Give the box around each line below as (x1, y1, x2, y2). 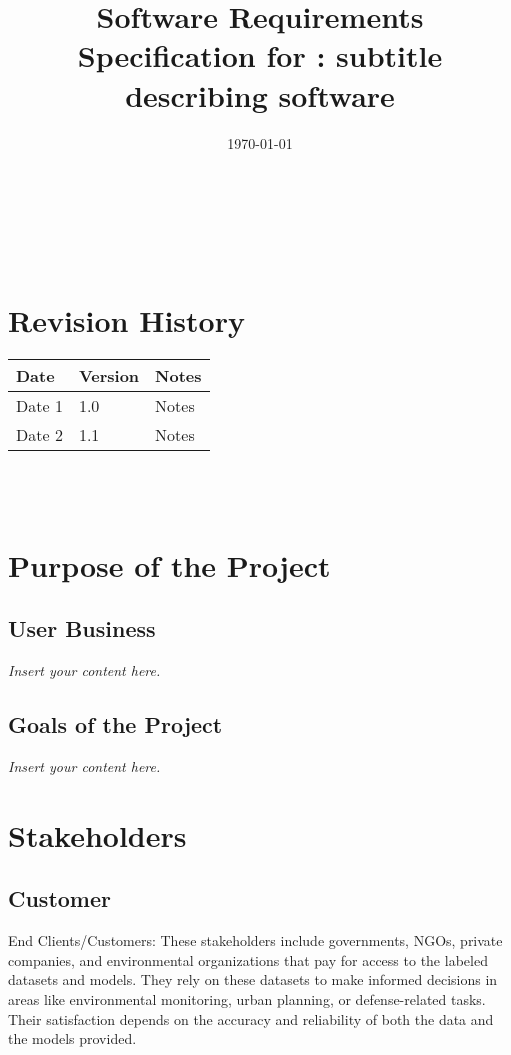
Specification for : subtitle (77, 35, 443, 76)
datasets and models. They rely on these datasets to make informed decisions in (8, 969, 498, 990)
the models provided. (8, 1028, 137, 1049)
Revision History (8, 300, 245, 341)
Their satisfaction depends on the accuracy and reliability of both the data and (8, 1008, 494, 1029)
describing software (125, 74, 395, 115)
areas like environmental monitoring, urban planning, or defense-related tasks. (8, 988, 486, 1009)
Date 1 (16, 394, 63, 418)
